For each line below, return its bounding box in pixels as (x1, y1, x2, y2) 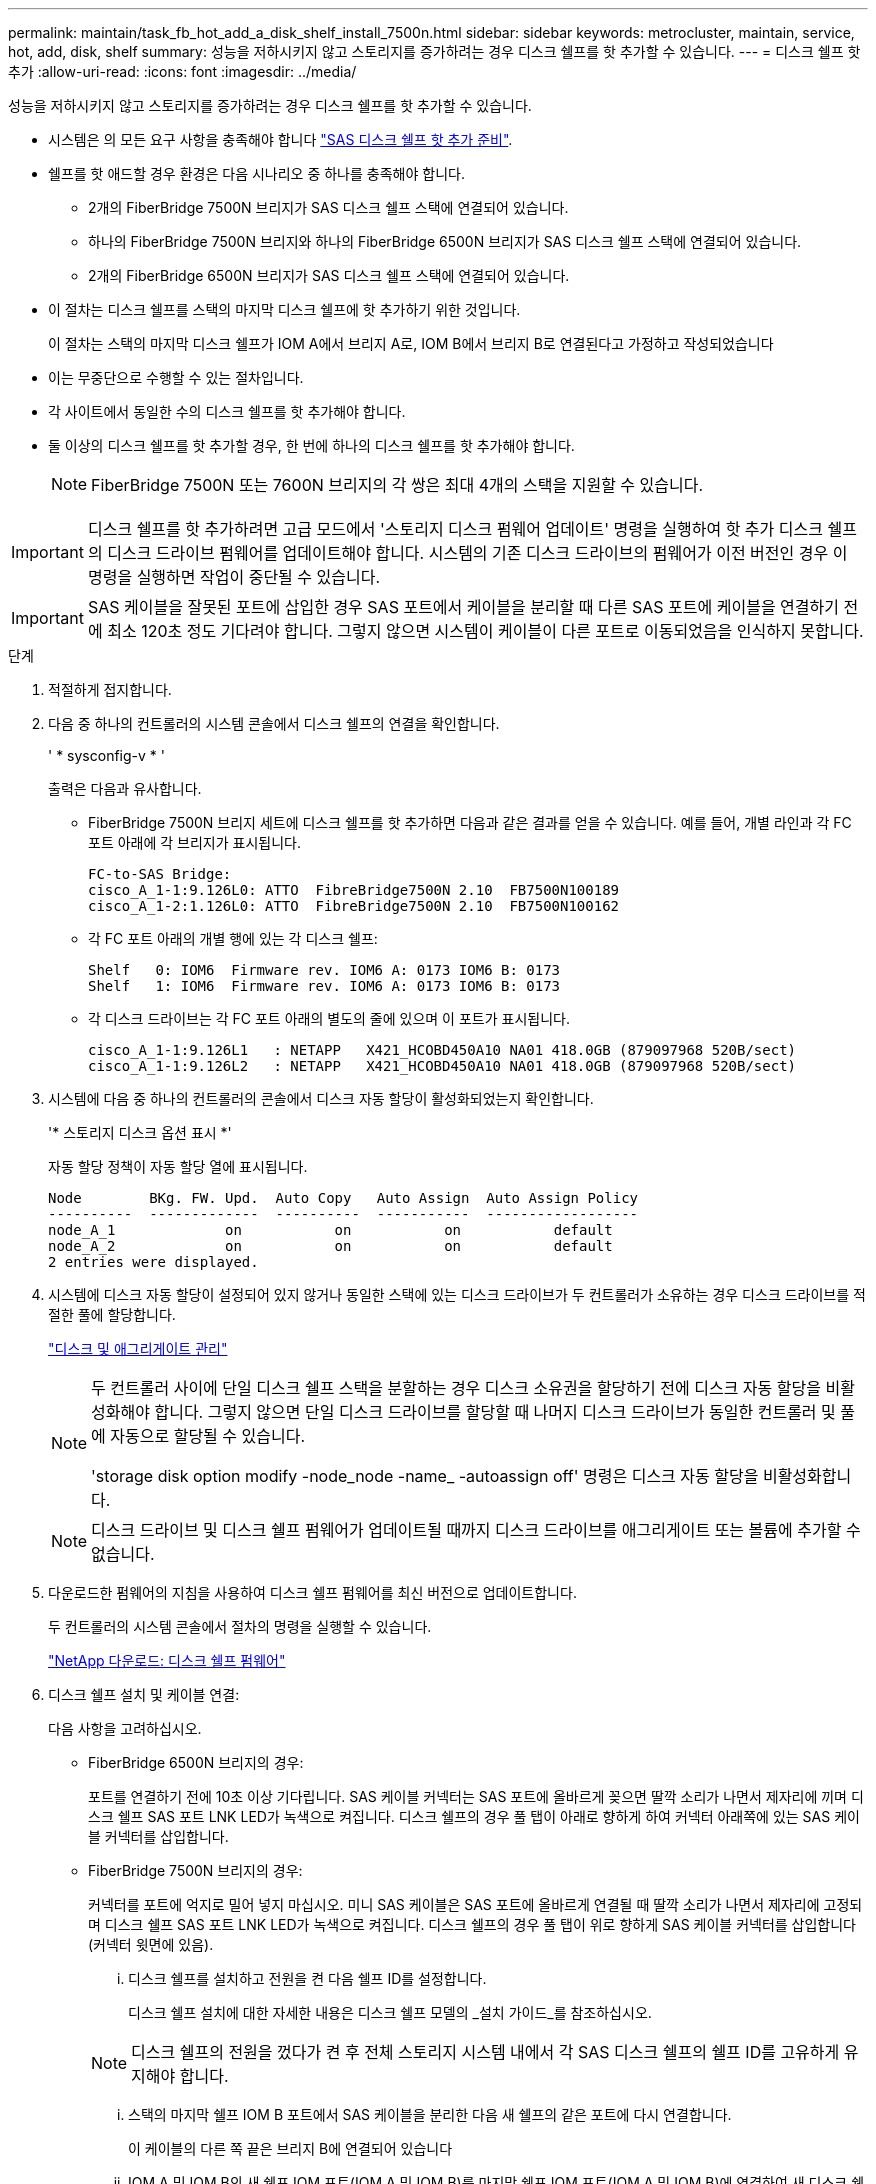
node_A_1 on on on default (48, 1222, 613, 1238)
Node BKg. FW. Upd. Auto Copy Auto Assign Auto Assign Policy (48, 1190, 639, 1206)
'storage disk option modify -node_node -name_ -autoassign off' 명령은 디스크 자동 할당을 (91, 1466, 759, 1486)
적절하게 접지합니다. (48, 681, 172, 698)
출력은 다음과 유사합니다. (48, 780, 202, 797)
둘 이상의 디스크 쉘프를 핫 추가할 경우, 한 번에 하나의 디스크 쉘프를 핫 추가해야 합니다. (48, 437, 575, 454)
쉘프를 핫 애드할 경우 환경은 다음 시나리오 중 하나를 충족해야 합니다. (48, 165, 465, 182)
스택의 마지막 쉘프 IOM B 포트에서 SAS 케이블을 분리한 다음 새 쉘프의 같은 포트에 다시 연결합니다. (128, 2106, 732, 2123)
